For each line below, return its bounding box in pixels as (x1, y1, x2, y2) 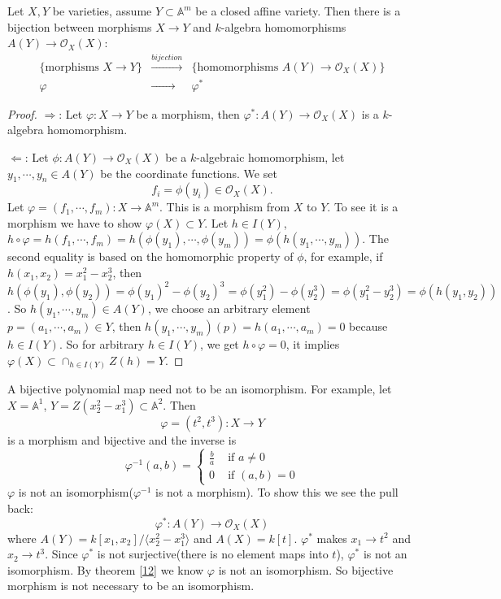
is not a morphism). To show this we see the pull (155, 484, 399, 501)
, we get (199, 336, 239, 353)
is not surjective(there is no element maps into (97, 545, 329, 562)
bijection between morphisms (7, 18, 152, 35)
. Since (45, 545, 78, 562)
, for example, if (303, 248, 383, 265)
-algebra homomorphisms (220, 18, 346, 35)
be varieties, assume (52, 2, 152, 19)
